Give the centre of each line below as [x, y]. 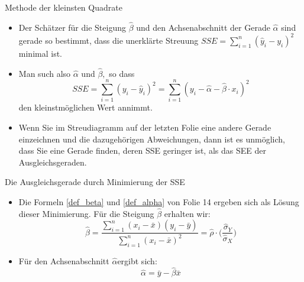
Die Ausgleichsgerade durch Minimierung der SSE [95, 182]
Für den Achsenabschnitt [64, 260]
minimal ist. [40, 53]
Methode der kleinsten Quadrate [64, 7]
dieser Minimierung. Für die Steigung [86, 213]
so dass [122, 73]
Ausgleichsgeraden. [53, 162]
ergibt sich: [137, 260]
